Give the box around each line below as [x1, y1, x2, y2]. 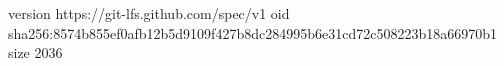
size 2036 [8, 42, 63, 63]
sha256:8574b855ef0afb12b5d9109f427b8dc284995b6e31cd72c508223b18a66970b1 [8, 22, 497, 43]
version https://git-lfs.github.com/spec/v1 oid [8, 3, 290, 23]
